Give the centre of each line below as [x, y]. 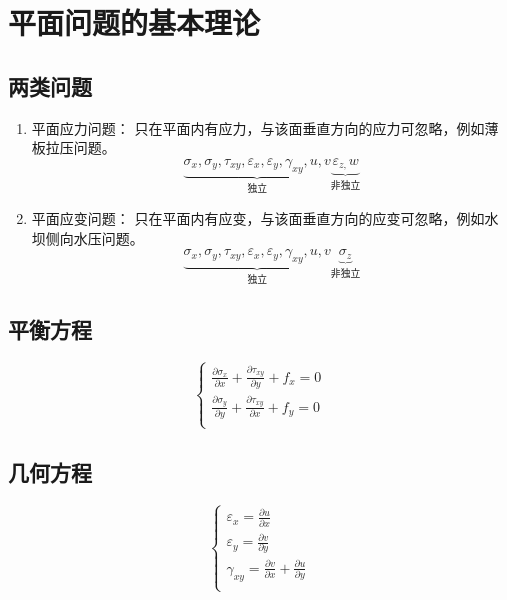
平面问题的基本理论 [134, 22]
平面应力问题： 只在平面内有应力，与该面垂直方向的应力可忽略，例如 [258, 127]
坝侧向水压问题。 [87, 237]
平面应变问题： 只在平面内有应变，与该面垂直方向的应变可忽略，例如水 [265, 218]
